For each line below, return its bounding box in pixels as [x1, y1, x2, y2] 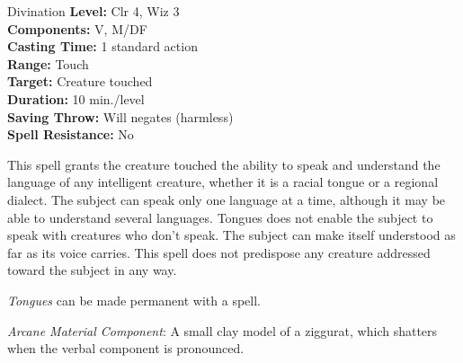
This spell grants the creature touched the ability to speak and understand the [7, 155, 441, 173]
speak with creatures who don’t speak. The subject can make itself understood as [7, 226, 456, 244]
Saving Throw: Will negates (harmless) [7, 107, 234, 126]
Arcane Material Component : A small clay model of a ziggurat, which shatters [7, 321, 438, 340]
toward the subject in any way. [7, 261, 177, 279]
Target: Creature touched [7, 72, 153, 91]
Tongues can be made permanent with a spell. [7, 290, 261, 309]
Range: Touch [7, 54, 89, 73]
